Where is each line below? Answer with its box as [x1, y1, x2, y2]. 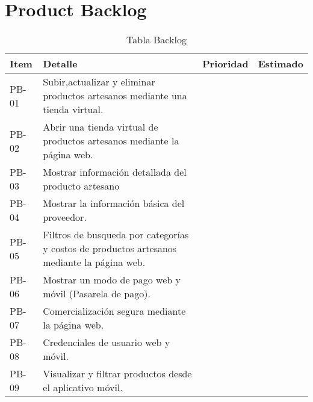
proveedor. [43, 210, 87, 224]
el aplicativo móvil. [43, 380, 123, 395]
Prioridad [202, 57, 249, 71]
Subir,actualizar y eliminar [43, 75, 155, 89]
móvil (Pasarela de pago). [43, 286, 150, 301]
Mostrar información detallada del [43, 165, 187, 179]
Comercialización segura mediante [43, 304, 186, 318]
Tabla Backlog [126, 32, 187, 47]
